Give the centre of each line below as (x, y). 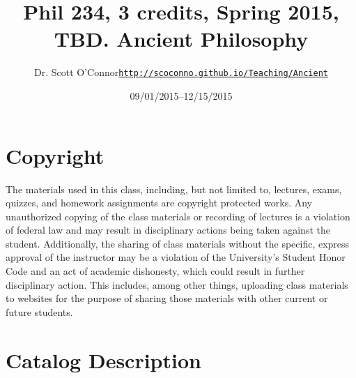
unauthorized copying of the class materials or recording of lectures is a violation (178, 216)
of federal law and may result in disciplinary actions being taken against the (168, 230)
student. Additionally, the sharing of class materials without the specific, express (178, 243)
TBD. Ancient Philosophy (181, 39)
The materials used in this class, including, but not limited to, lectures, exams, (174, 189)
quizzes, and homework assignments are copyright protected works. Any (159, 203)
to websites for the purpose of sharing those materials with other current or (167, 298)
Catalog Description (103, 360)
